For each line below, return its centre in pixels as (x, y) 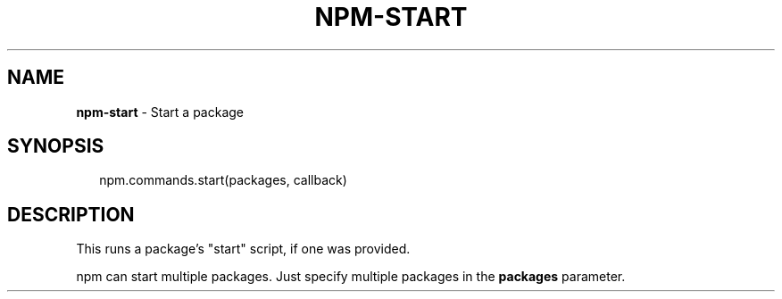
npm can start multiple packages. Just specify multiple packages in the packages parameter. (351, 277)
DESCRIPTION (71, 214)
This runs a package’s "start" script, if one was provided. (243, 249)
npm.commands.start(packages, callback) (223, 180)
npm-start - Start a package (160, 112)
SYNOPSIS (56, 146)
